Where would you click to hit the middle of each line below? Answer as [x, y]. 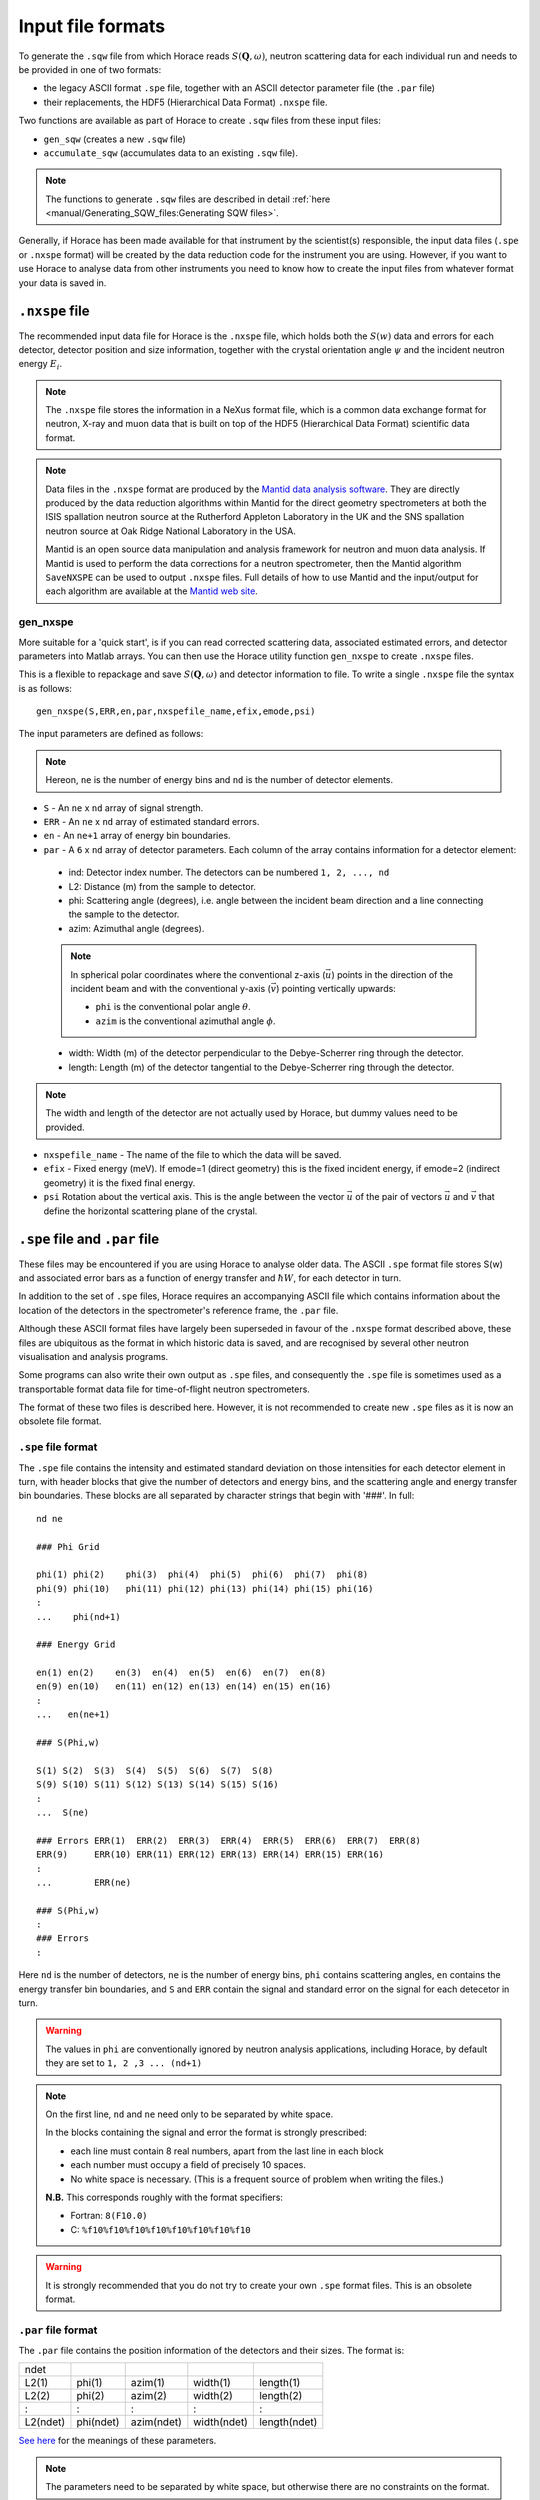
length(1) [279, 2383]
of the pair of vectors [399, 1197]
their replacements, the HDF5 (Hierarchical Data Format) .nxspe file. [185, 102]
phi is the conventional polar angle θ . [173, 1007]
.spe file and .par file [89, 1239]
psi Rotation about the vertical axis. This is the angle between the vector [194, 1197]
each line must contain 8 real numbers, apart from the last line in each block [227, 2151]
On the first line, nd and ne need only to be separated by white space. [189, 2114]
